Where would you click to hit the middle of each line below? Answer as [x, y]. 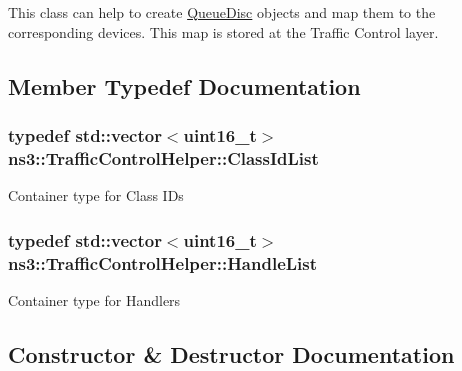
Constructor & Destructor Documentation [231, 353]
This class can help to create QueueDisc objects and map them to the [222, 12]
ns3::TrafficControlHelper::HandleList [163, 262]
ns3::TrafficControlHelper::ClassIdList [163, 157]
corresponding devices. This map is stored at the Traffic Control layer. [223, 31]
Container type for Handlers [94, 299]
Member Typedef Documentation [184, 85]
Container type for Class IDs [96, 195]
